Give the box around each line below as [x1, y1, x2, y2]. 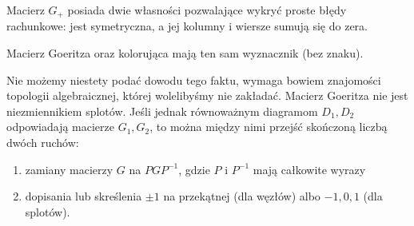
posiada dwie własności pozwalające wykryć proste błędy [67, 2, 347, 18]
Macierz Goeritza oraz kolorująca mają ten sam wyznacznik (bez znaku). [6, 45, 364, 61]
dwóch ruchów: [6, 134, 79, 151]
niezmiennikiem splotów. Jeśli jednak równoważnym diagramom [6, 102, 318, 119]
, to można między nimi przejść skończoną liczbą [149, 118, 388, 135]
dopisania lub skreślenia [25, 188, 142, 204]
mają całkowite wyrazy [253, 161, 366, 177]
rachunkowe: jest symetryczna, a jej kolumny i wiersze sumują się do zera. [6, 18, 368, 34]
